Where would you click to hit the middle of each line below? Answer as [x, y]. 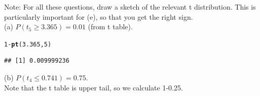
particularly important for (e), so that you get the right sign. [99, 16]
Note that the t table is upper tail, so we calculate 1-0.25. [94, 87]
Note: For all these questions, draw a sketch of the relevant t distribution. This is [130, 7]
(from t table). [110, 27]
